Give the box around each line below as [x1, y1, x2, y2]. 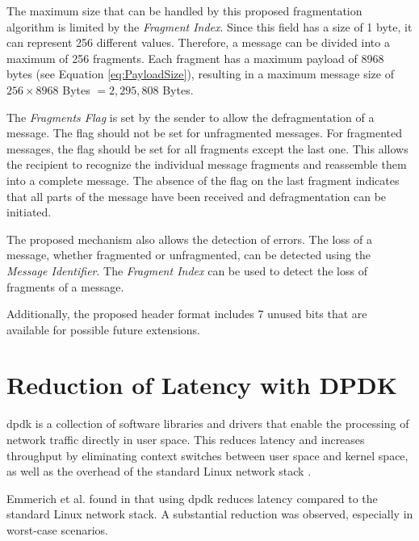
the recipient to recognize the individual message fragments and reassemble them [6, 156, 407, 173]
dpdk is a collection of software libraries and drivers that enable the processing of [6, 415, 409, 432]
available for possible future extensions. [6, 321, 200, 338]
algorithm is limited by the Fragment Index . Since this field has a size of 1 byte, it [6, 18, 413, 35]
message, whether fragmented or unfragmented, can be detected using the [6, 246, 371, 263]
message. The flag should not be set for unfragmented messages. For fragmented [6, 124, 403, 141]
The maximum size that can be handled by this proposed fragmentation [6, 2, 362, 19]
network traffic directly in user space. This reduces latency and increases [6, 431, 365, 447]
